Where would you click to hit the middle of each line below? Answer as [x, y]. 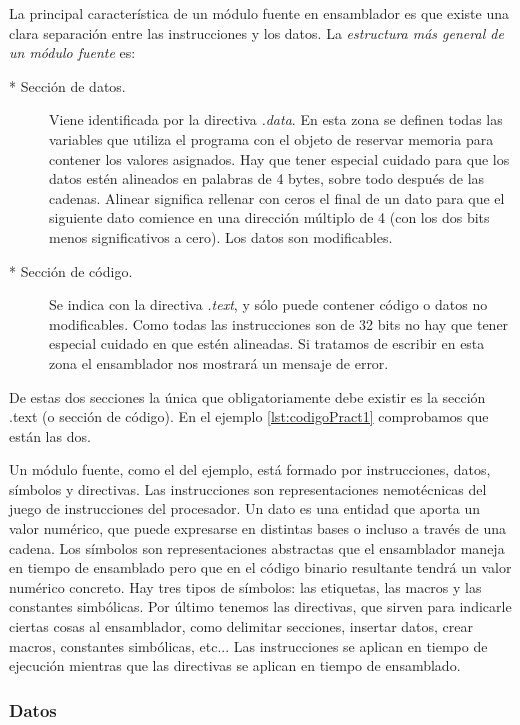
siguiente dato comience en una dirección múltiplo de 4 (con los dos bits [269, 217]
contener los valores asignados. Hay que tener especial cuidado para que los [279, 158]
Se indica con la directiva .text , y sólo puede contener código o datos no [268, 304]
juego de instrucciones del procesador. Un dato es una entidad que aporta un [245, 508]
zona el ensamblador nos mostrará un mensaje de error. [219, 362]
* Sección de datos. [67, 85]
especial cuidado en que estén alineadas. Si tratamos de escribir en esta [267, 343]
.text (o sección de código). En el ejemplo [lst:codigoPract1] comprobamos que [249, 416]
